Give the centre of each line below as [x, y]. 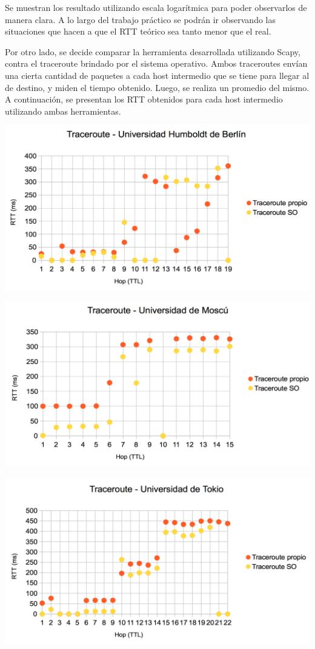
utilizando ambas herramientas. [63, 111]
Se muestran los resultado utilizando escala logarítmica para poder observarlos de [156, 7]
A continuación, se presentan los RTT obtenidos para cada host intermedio [144, 99]
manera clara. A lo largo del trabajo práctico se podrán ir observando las [141, 19]
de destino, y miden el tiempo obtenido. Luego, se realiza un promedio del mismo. [157, 87]
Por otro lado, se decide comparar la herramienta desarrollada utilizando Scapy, [153, 51]
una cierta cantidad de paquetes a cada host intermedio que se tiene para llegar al [157, 75]
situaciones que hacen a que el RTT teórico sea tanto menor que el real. [138, 31]
